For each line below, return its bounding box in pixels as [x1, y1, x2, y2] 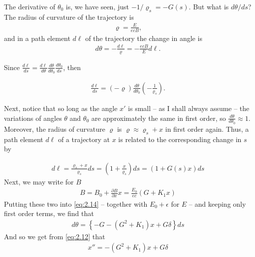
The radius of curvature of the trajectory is [4, 11, 134, 22]
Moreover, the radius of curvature [4, 123, 105, 134]
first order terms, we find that [4, 208, 94, 219]
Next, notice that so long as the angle [4, 103, 118, 113]
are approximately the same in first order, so [91, 112, 226, 123]
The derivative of [4, 1, 56, 11]
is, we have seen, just [65, 1, 129, 11]
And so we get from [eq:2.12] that [4, 231, 105, 241]
